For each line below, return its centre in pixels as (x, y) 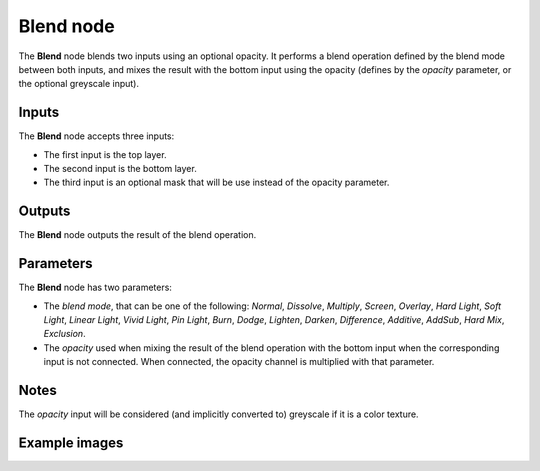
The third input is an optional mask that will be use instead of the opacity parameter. (216, 182)
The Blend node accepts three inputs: (96, 136)
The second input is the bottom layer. (120, 169)
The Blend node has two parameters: (95, 287)
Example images (71, 442)
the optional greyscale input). (79, 84)
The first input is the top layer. (105, 154)
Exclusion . (64, 334)
